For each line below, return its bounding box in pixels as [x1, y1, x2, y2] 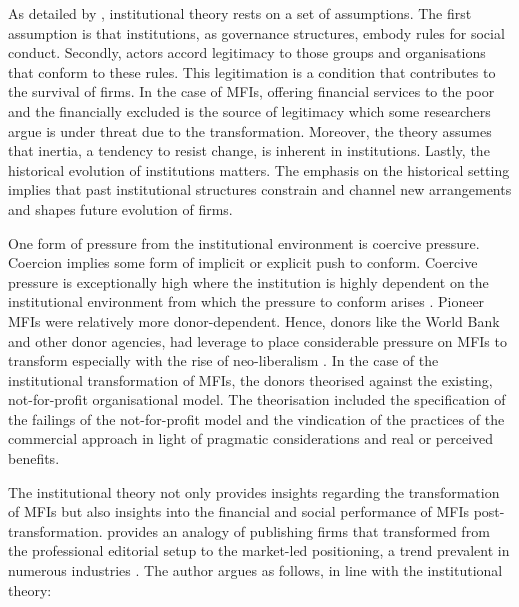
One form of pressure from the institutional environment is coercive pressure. [8, 232, 480, 253]
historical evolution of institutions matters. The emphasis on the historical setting [8, 159, 510, 180]
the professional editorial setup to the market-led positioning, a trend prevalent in [8, 540, 510, 561]
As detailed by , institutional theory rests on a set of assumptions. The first [8, 3, 472, 23]
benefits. [8, 448, 60, 469]
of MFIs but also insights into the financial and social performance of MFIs [8, 501, 470, 522]
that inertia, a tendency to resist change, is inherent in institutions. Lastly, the [8, 140, 490, 161]
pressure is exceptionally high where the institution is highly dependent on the [8, 271, 489, 292]
